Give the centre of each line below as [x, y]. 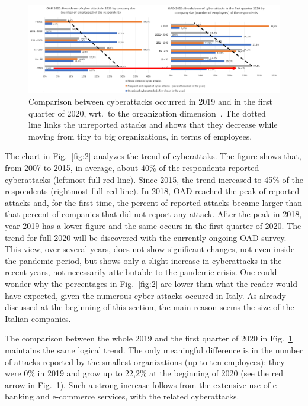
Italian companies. [38, 318]
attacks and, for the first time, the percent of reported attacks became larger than [154, 202]
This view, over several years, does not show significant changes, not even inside [150, 249]
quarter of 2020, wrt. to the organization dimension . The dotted [147, 113]
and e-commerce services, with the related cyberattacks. [138, 396]
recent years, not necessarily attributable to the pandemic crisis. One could [141, 272]
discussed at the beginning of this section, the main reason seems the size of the [150, 307]
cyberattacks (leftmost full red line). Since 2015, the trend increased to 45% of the [154, 179]
